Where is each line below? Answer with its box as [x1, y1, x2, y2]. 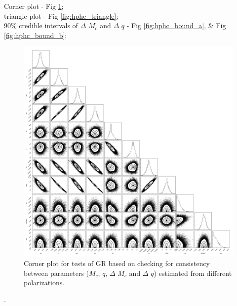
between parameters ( [24, 268, 89, 278]
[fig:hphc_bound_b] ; [4, 30, 67, 40]
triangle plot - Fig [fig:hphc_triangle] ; [4, 10, 118, 21]
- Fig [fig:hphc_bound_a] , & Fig [126, 20, 226, 31]
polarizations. [24, 277, 65, 288]
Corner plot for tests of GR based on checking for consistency [24, 258, 210, 268]
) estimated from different [154, 268, 232, 278]
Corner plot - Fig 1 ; [4, 1, 64, 11]
